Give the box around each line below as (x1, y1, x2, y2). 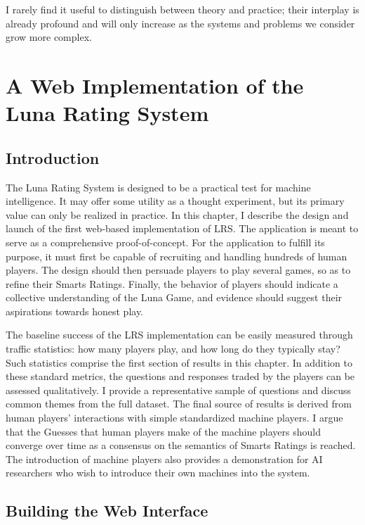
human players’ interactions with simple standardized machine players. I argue (6, 410, 343, 425)
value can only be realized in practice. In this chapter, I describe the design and (6, 207, 349, 222)
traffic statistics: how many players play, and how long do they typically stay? (6, 341, 340, 356)
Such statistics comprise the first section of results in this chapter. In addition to (6, 355, 352, 369)
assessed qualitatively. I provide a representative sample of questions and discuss (6, 382, 352, 397)
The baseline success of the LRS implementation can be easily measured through (6, 327, 353, 342)
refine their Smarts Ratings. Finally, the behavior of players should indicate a (6, 276, 338, 291)
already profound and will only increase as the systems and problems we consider (6, 15, 355, 30)
